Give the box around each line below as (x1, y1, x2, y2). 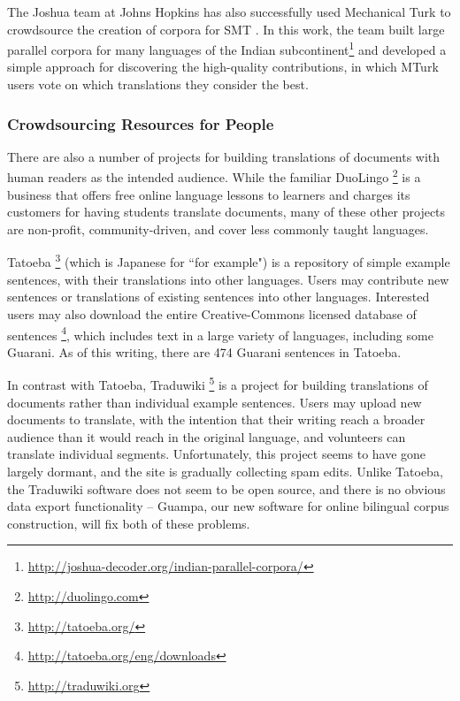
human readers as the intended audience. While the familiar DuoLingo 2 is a (7, 165, 421, 187)
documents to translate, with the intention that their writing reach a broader (7, 410, 425, 429)
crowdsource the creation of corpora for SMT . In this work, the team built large (7, 19, 445, 38)
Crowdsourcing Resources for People (7, 112, 274, 134)
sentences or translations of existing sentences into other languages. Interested (7, 287, 430, 306)
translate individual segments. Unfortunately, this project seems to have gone (7, 445, 426, 463)
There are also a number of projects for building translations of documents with (7, 147, 441, 165)
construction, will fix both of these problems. (7, 514, 250, 532)
